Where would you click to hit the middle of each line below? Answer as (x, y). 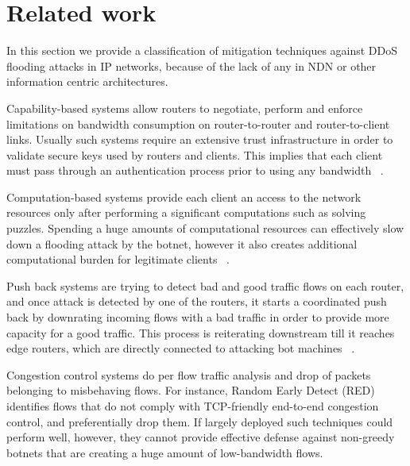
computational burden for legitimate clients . (118, 259)
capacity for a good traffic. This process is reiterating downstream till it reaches (201, 332)
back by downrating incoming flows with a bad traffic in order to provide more (198, 317)
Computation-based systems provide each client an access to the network (184, 196)
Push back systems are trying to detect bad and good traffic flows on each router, (205, 285)
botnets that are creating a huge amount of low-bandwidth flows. (165, 452)
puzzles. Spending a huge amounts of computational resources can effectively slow (205, 228)
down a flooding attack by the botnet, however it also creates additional (182, 243)
